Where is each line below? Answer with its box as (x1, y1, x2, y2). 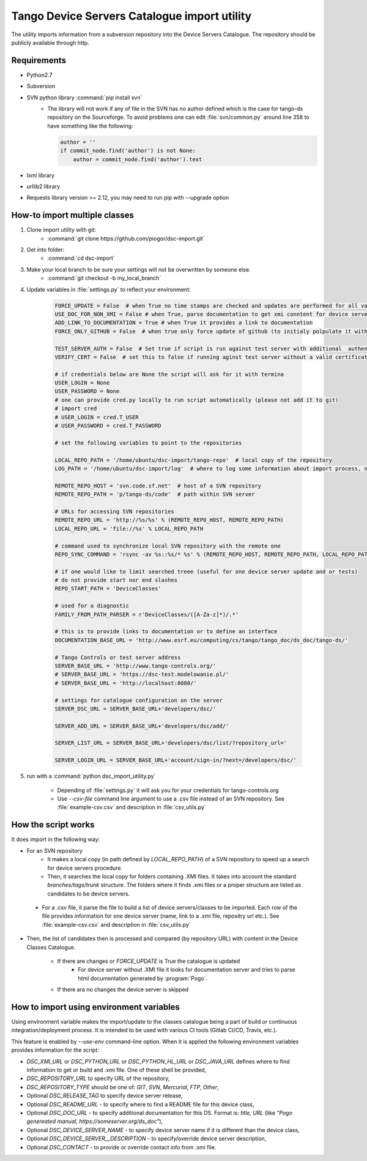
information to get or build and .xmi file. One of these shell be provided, (26, 1067, 207, 1074)
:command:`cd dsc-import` (47, 254, 116, 262)
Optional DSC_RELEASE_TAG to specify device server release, (26, 1092, 183, 1100)
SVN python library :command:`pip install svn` (26, 94, 143, 101)
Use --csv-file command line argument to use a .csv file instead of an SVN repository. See (57, 795, 285, 802)
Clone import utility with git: (26, 226, 96, 234)
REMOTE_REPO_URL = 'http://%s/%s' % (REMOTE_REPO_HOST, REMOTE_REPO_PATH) (54, 517, 284, 523)
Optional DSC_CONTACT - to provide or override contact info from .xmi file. (26, 1143, 217, 1151)
